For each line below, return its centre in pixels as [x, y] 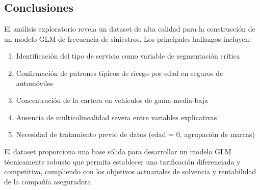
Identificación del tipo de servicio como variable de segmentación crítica [128, 56]
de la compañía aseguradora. [49, 181]
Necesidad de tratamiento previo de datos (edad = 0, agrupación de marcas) [135, 134]
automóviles [35, 83]
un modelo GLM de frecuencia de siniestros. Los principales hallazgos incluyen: [128, 38]
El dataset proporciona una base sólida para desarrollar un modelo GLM [118, 151]
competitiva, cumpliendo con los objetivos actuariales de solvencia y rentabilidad [130, 171]
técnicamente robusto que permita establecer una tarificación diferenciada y [122, 161]
